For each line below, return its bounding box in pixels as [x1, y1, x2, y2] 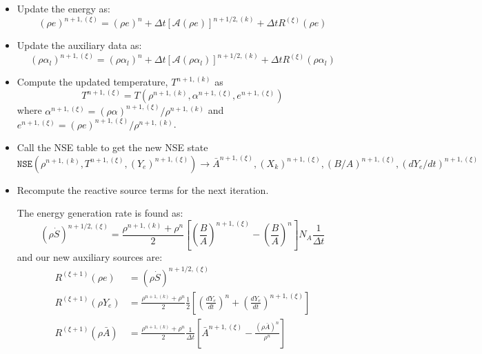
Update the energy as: [17, 1, 110, 15]
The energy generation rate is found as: [17, 206, 183, 220]
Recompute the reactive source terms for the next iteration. [17, 182, 269, 197]
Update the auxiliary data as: [17, 38, 142, 52]
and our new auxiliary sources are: [17, 249, 163, 264]
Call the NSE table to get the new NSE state [17, 140, 208, 155]
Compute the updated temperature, [17, 75, 168, 89]
